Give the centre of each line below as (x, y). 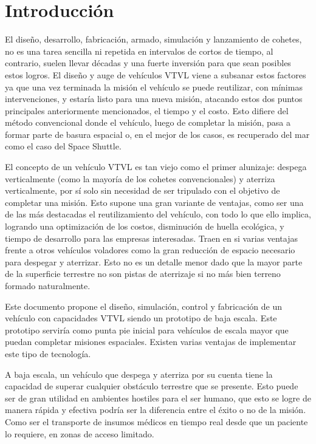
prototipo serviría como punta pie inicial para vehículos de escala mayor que (147, 330)
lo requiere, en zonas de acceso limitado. (80, 433)
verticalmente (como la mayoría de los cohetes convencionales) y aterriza (140, 178)
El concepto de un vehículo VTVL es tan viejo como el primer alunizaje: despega (156, 167)
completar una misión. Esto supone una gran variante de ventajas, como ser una (154, 202)
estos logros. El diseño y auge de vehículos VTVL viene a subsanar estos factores (156, 74)
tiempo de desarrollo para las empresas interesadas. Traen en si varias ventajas (151, 238)
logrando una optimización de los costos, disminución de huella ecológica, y (145, 226)
